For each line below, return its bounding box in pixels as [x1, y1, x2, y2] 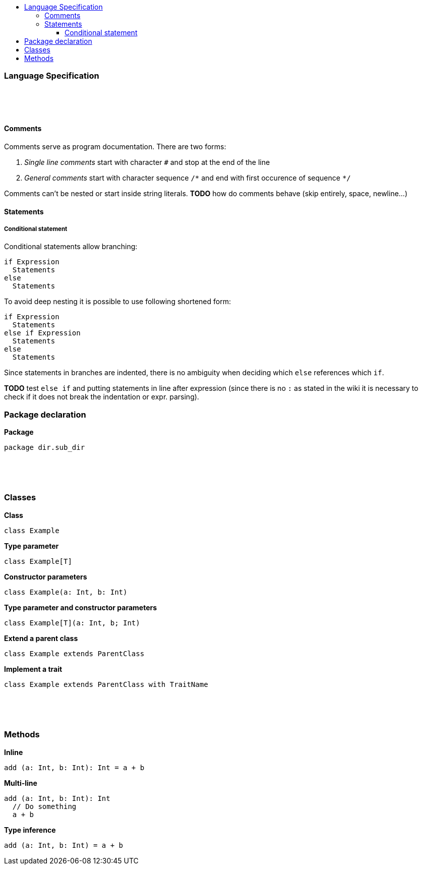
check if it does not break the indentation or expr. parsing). [4, 392, 199, 401]
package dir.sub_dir [4, 443, 85, 452]
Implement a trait [4, 664, 63, 673]
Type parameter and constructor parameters [4, 603, 157, 612]
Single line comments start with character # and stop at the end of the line [24, 157, 270, 166]
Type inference [4, 825, 56, 834]
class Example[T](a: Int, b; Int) [4, 618, 140, 627]
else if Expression [4, 329, 81, 337]
